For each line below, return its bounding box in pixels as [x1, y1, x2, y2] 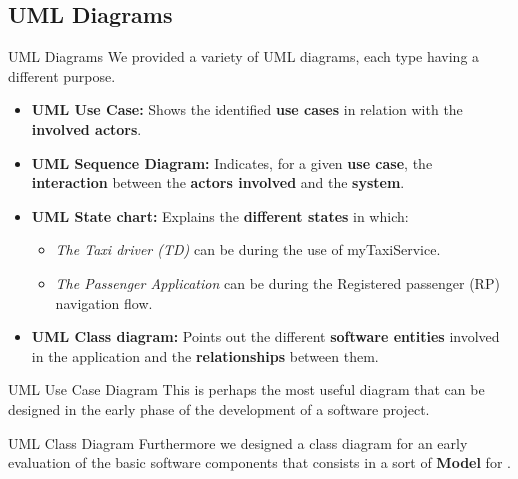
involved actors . [31, 118, 142, 139]
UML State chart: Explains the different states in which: [31, 205, 409, 226]
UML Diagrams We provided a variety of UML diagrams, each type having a [8, 46, 480, 67]
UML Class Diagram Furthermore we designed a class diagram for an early [8, 432, 468, 453]
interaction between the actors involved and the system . [31, 172, 405, 193]
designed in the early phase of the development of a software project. [8, 398, 430, 419]
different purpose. [8, 65, 116, 86]
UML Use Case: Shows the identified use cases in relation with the [31, 99, 463, 120]
